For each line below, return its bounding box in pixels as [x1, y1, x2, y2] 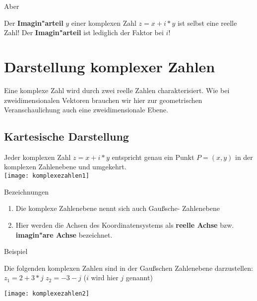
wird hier [91, 272, 119, 283]
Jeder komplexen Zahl [4, 151, 71, 162]
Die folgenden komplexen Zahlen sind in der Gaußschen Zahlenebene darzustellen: [4, 262, 253, 273]
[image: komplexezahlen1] [4, 172, 89, 180]
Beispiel [4, 246, 28, 256]
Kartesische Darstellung [4, 129, 129, 144]
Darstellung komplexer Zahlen [4, 56, 215, 76]
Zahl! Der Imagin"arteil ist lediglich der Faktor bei [4, 27, 164, 38]
